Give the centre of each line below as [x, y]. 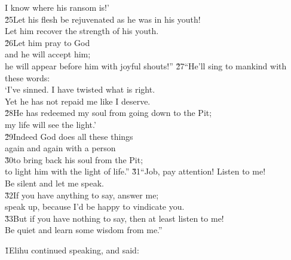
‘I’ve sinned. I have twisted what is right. [80, 89]
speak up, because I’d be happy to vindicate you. [95, 207]
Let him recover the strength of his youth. [82, 31]
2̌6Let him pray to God [48, 42]
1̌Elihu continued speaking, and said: [72, 250]
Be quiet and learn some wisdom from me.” [84, 230]
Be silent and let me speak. [54, 183]
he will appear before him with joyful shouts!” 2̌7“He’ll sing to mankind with [146, 65]
